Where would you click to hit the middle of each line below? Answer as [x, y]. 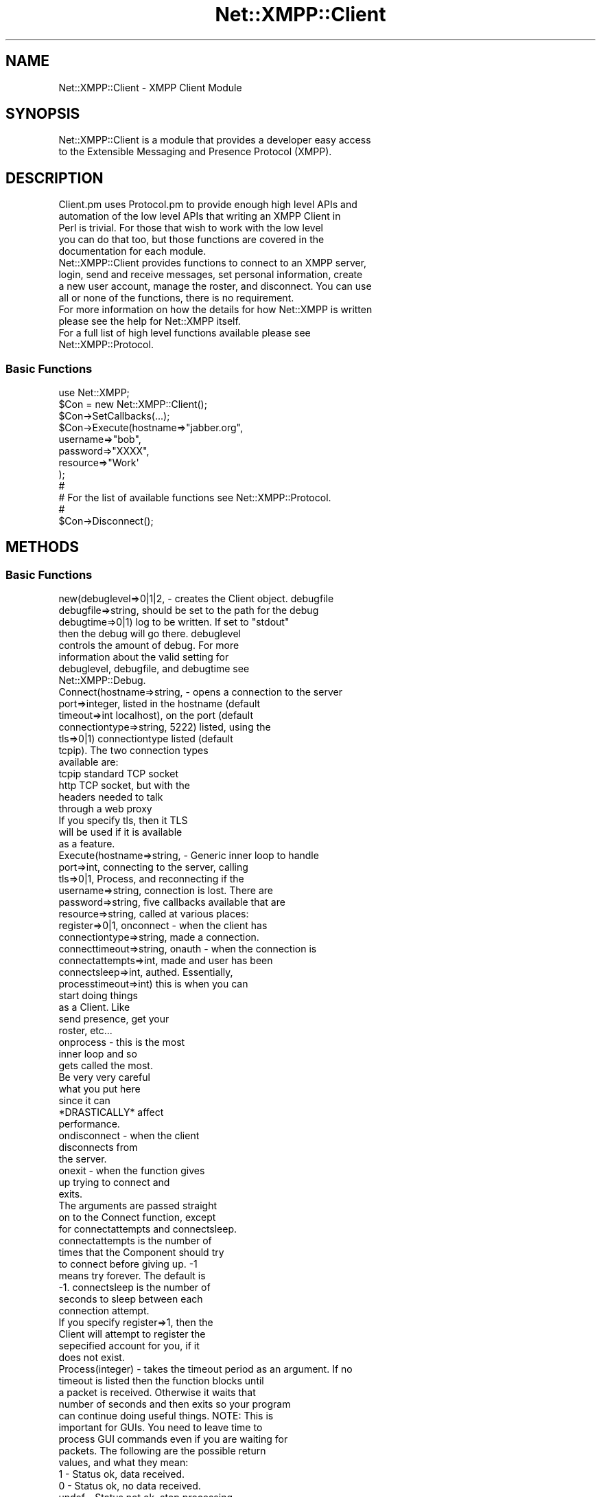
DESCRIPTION [55, 178]
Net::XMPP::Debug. [102, 681]
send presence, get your [114, 1019]
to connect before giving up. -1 [128, 1264]
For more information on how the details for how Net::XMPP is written [215, 310]
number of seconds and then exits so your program [175, 1404]
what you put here [99, 1089]
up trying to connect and [114, 1182]
